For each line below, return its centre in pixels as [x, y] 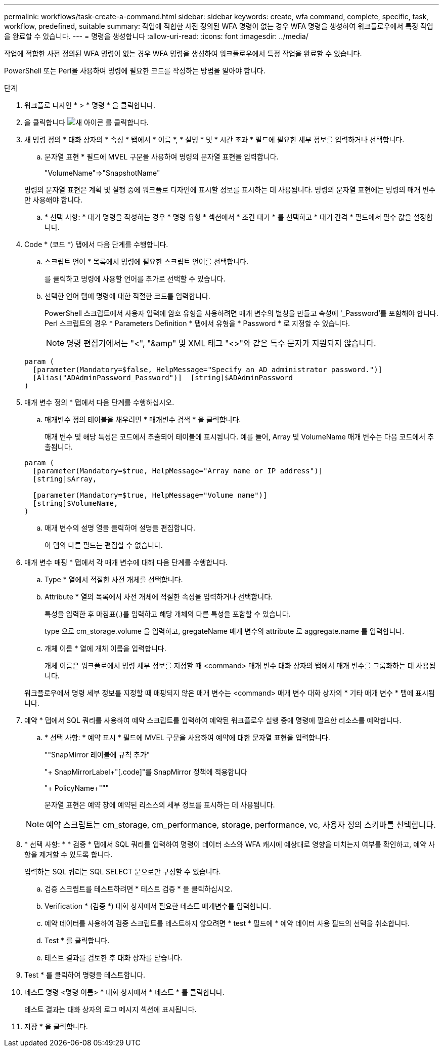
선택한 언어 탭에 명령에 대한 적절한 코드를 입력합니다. [127, 296]
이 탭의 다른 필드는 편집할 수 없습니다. [104, 545]
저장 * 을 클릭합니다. [56, 1026]
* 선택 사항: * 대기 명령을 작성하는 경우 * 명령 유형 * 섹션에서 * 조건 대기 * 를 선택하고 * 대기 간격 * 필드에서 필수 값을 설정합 [239, 217]
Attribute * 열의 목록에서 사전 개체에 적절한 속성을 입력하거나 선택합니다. [159, 597]
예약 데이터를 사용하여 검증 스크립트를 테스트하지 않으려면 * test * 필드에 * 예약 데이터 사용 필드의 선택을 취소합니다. [227, 923]
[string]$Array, [65, 479]
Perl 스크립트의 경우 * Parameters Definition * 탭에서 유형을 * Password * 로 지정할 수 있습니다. [197, 323]
